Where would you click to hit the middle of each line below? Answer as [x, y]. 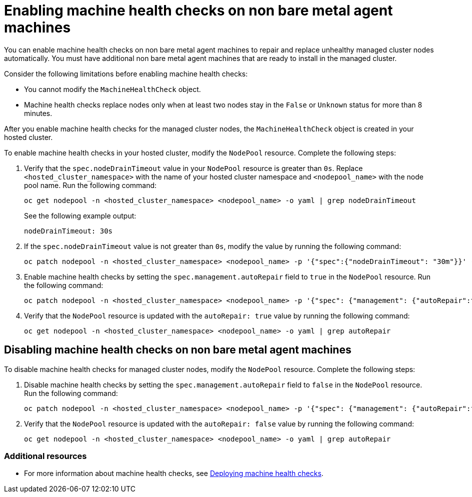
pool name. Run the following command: [90, 185]
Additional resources [45, 456]
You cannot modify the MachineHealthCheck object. [112, 89]
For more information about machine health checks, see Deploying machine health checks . [174, 473]
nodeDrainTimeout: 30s [68, 231]
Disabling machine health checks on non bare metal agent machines [178, 350]
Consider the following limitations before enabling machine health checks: [126, 73]
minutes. [38, 113]
